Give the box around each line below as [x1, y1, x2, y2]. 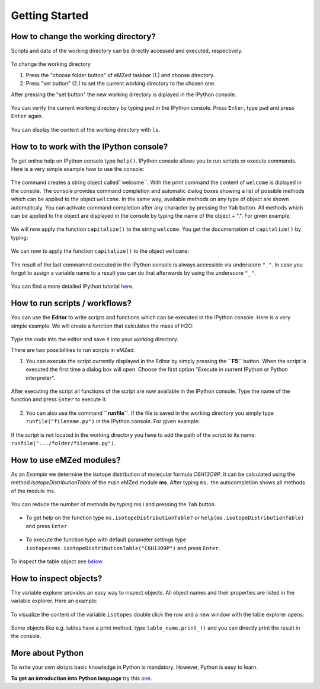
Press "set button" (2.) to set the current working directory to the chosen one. [25, 80, 216, 87]
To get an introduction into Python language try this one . [11, 674, 152, 682]
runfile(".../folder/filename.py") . [11, 439, 116, 446]
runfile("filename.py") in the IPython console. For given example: [25, 418, 200, 425]
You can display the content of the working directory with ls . [11, 126, 161, 133]
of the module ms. [11, 487, 56, 494]
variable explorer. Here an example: [11, 597, 98, 605]
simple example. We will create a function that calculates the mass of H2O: [11, 322, 194, 329]
